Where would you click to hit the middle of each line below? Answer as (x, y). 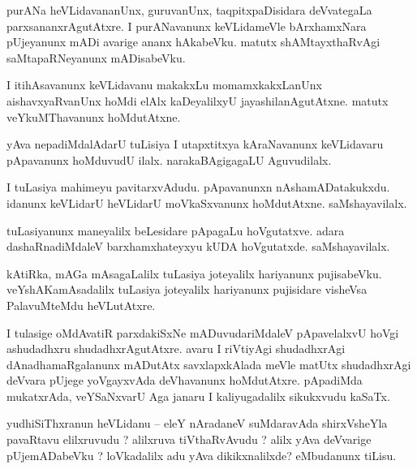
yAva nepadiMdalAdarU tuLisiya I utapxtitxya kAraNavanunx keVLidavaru (195, 144)
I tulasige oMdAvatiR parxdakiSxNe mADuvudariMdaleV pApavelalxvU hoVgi (203, 332)
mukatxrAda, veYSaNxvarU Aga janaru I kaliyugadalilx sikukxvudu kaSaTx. (198, 396)
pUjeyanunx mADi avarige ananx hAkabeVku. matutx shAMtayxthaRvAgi (193, 42)
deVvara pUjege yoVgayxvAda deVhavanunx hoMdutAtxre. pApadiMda (185, 380)
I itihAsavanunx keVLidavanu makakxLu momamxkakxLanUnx (164, 85)
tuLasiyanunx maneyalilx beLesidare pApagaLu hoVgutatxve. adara (176, 230)
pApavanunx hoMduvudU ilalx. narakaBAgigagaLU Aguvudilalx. (169, 159)
